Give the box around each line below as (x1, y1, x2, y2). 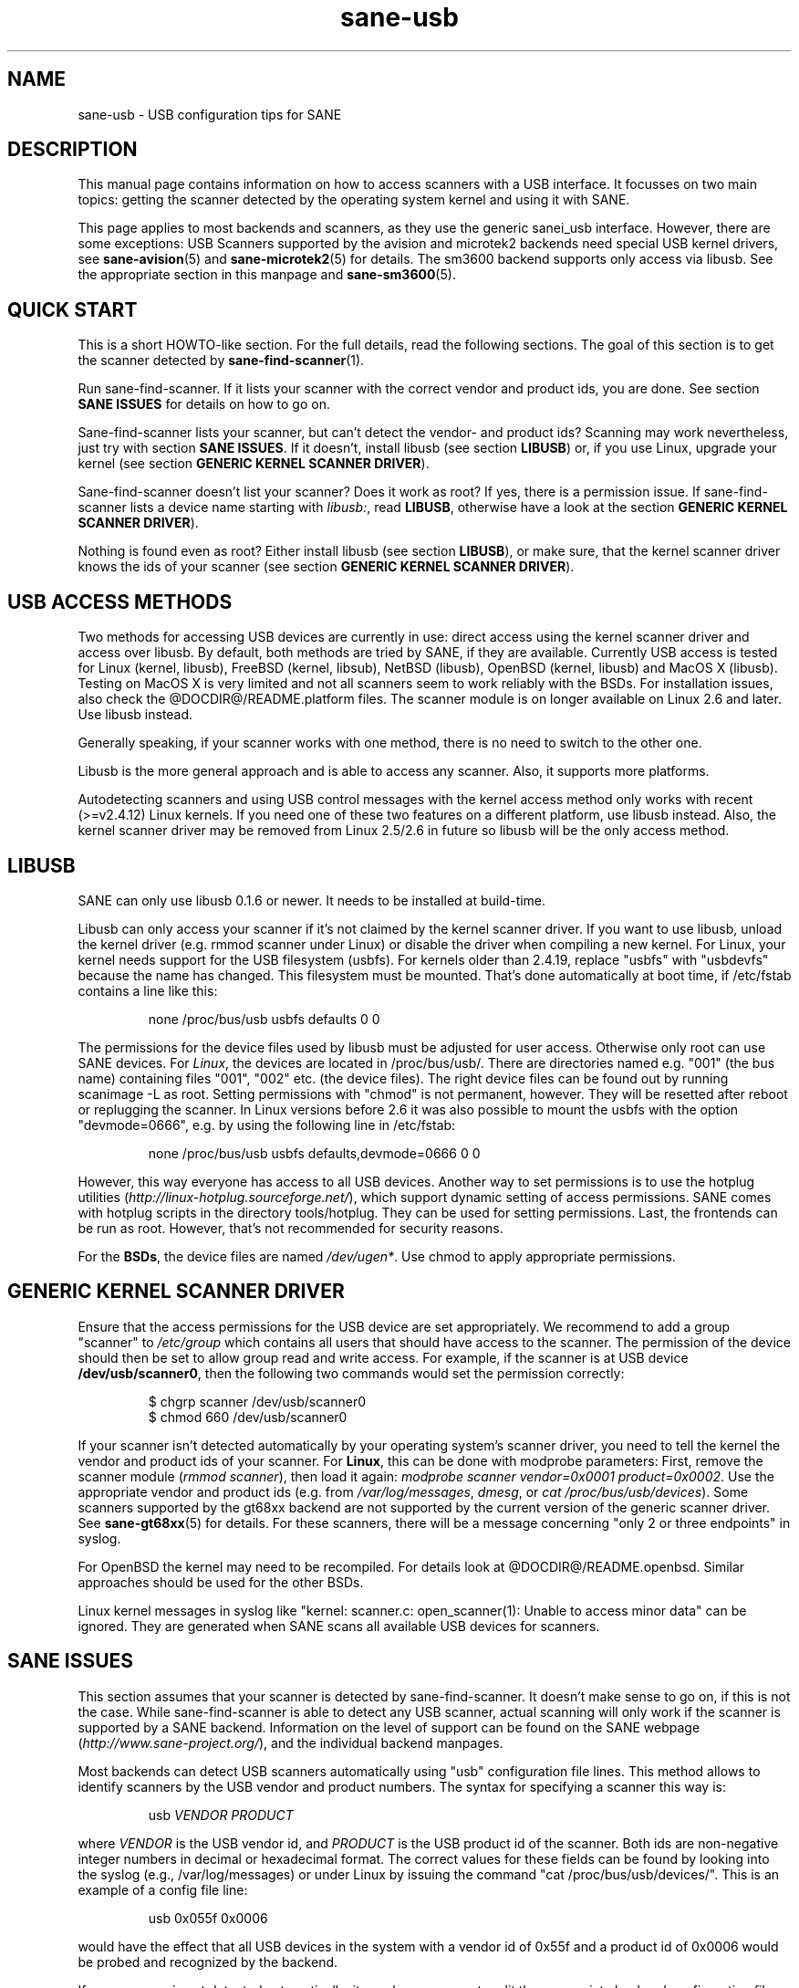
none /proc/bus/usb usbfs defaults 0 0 (148, 1010, 380, 1027)
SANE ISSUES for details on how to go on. (78, 396, 330, 413)
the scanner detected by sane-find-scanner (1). (78, 352, 365, 369)
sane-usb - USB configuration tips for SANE (78, 106, 342, 122)
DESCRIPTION (7, 138, 138, 162)
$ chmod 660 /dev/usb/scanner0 (148, 1408, 348, 1425)
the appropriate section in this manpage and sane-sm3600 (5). (78, 267, 456, 283)
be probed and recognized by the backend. (78, 1953, 338, 1970)
